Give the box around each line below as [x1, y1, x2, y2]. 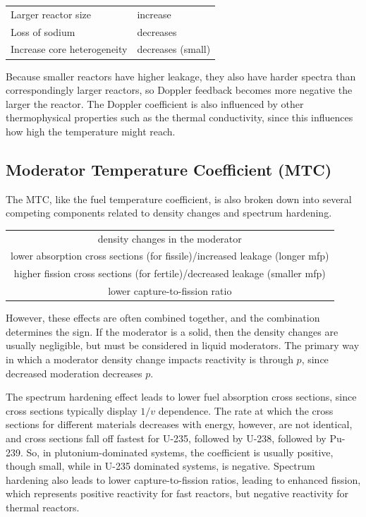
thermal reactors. [6, 499, 80, 514]
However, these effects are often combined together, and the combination [6, 310, 320, 325]
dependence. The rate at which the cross [158, 403, 334, 418]
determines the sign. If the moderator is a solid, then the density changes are [6, 324, 338, 339]
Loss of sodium [11, 24, 75, 39]
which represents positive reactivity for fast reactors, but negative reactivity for [6, 486, 349, 501]
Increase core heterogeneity [11, 42, 128, 56]
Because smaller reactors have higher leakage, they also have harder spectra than [6, 68, 356, 83]
